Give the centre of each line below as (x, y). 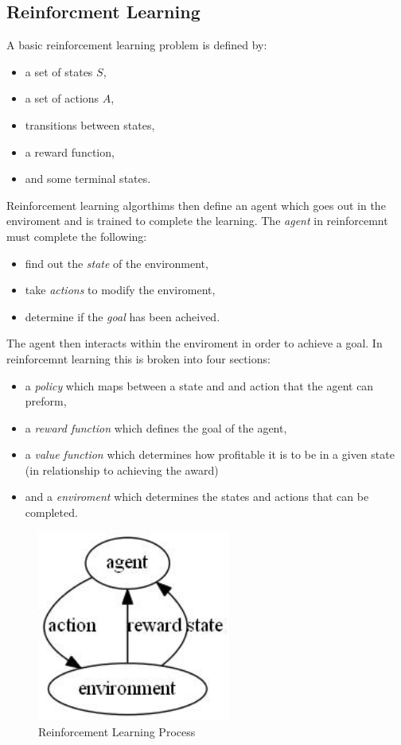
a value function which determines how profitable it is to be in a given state (210, 454)
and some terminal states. (88, 178)
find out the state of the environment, (117, 263)
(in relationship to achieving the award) (122, 470)
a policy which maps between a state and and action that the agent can (199, 385)
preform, (46, 401)
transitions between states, (90, 124)
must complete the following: (77, 236)
